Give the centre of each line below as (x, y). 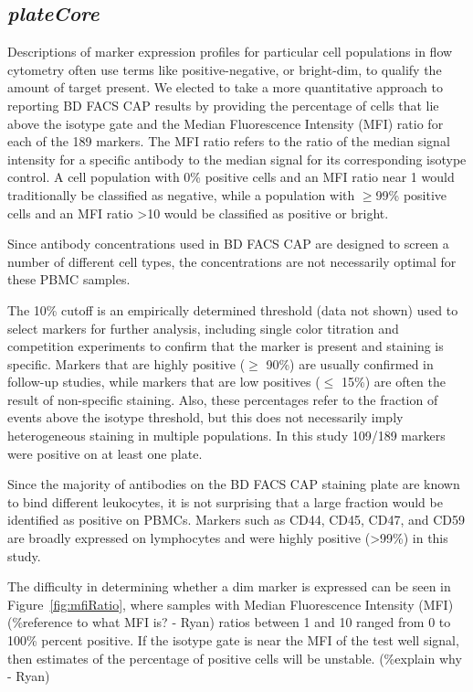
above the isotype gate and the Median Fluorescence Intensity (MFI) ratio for (226, 123)
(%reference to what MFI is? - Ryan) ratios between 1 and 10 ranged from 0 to (229, 622)
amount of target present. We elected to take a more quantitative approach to (225, 87)
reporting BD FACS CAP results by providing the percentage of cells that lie (223, 105)
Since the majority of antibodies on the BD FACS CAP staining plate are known (234, 484)
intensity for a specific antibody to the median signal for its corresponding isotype (237, 159)
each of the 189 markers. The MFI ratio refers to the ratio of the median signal (229, 141)
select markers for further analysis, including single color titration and (203, 328)
